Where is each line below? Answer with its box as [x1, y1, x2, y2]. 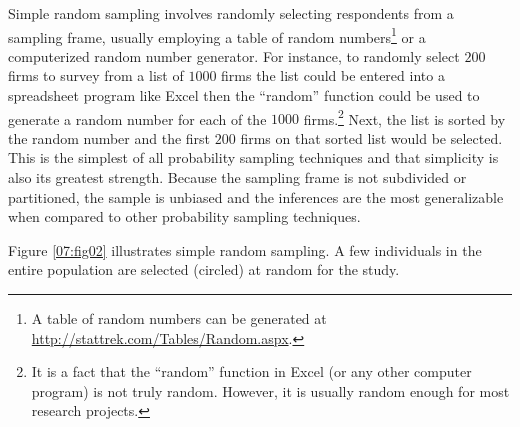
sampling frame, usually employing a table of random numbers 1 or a [8, 23, 426, 47]
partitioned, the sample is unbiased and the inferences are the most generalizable [8, 186, 504, 207]
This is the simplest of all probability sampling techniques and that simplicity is [8, 147, 499, 168]
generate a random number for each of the [8, 108, 267, 129]
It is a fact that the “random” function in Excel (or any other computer [31, 361, 472, 382]
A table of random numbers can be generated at [31, 308, 327, 329]
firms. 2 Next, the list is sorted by [303, 105, 506, 129]
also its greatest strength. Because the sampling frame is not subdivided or [8, 167, 467, 188]
